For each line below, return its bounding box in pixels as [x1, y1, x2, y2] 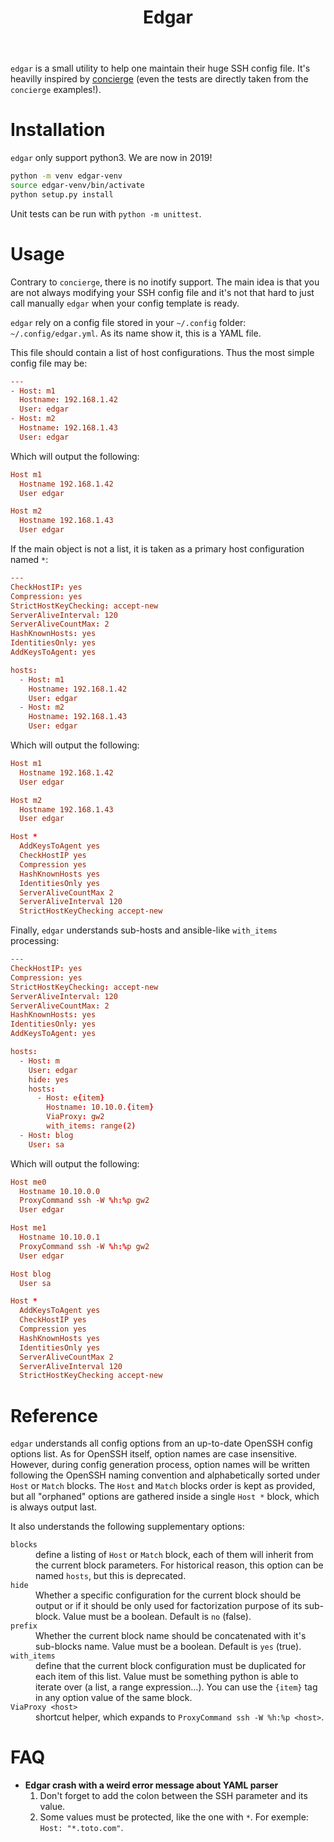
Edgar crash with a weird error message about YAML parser [24, 1779, 279, 1791]
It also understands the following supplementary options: [10, 1521, 245, 1533]
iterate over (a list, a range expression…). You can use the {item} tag [35, 1681, 318, 1693]
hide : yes [28, 1074, 70, 1085]
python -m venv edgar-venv [10, 171, 123, 181]
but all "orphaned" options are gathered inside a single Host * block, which [10, 1491, 320, 1503]
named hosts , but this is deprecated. [35, 1570, 187, 1582]
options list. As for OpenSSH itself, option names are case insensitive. [10, 1448, 298, 1460]
